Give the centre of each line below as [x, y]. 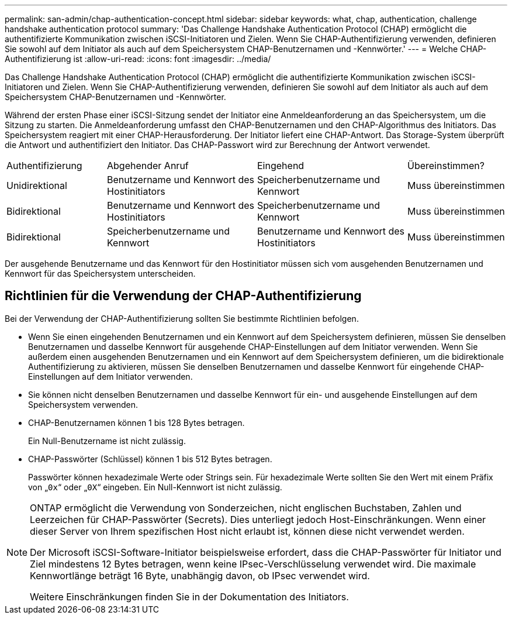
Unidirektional [37, 185]
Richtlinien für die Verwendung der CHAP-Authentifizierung [183, 296]
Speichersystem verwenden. [83, 404]
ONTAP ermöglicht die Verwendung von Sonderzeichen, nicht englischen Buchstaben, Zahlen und [246, 508]
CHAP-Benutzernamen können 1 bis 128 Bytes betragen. [136, 422]
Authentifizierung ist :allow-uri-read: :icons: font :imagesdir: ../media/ [138, 59]
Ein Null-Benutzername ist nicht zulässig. [107, 441]
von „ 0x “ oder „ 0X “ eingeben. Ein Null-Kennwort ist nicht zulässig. [155, 487]
